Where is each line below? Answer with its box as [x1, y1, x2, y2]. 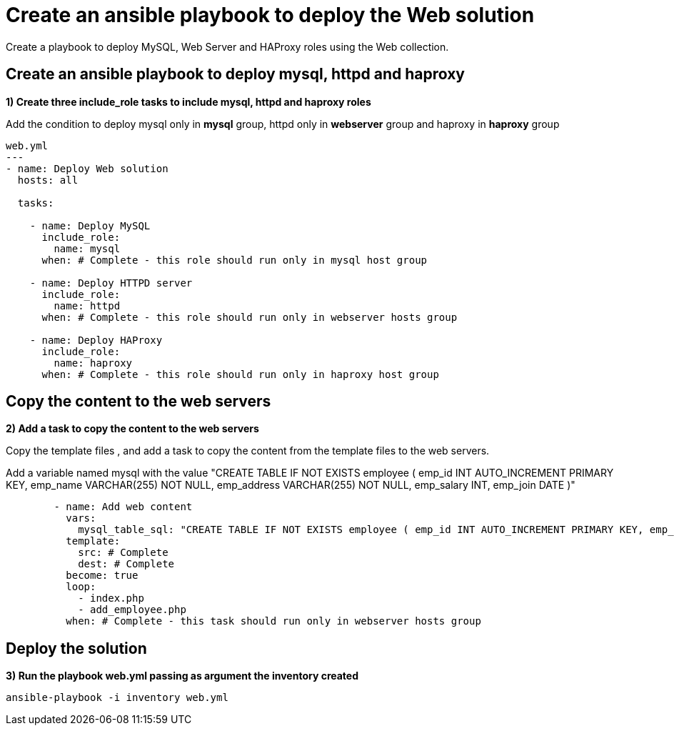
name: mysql [54, 242, 121, 254]
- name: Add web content [54, 501, 193, 513]
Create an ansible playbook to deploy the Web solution [6, 3, 535, 27]
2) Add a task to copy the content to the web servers [6, 422, 259, 435]
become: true [66, 570, 139, 582]
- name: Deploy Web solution [6, 162, 168, 174]
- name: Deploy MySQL [29, 219, 151, 232]
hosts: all [17, 174, 79, 186]
